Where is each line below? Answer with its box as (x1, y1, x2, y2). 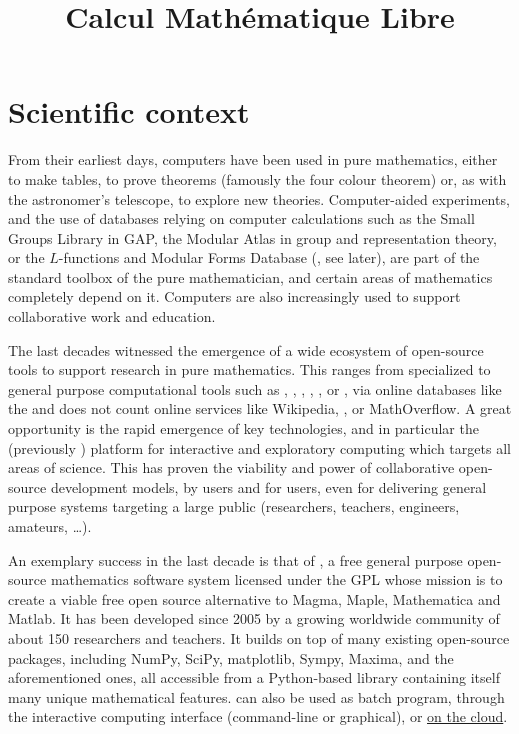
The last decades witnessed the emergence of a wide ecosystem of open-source (8, 339, 484, 360)
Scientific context (8, 91, 250, 132)
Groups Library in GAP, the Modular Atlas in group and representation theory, (8, 227, 497, 248)
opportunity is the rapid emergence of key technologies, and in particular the (8, 418, 479, 439)
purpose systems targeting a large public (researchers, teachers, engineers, (8, 496, 460, 517)
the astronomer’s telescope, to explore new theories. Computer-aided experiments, (8, 188, 510, 209)
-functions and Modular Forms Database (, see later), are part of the (58, 247, 480, 268)
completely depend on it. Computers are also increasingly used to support (8, 286, 461, 307)
